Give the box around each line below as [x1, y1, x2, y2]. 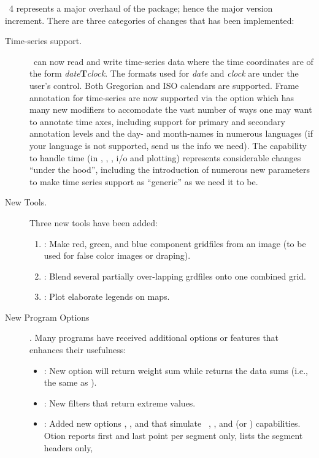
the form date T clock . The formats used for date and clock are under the [29, 67, 299, 80]
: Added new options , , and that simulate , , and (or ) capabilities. [44, 417, 301, 430]
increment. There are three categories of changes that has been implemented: [5, 13, 294, 26]
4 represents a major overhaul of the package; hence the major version [9, 2, 273, 14]
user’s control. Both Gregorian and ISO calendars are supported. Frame [29, 78, 299, 91]
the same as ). [44, 376, 97, 389]
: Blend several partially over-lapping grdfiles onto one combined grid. [44, 269, 306, 282]
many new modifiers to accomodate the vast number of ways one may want [29, 103, 312, 116]
